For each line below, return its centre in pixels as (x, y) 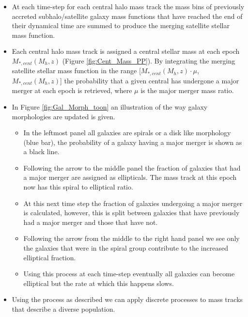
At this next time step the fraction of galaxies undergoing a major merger (133, 203)
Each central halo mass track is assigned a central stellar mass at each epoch (126, 51)
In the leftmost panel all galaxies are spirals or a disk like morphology (127, 133)
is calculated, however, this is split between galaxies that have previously (132, 213)
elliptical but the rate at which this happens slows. (99, 283)
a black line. (41, 151)
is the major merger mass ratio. (187, 90)
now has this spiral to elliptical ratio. (78, 187)
